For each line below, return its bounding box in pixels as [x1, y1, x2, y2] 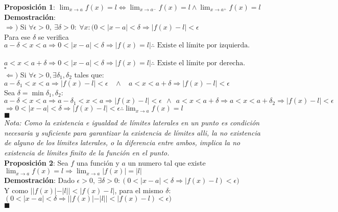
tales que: [74, 69, 104, 79]
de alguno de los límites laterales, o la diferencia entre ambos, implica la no [4, 137, 240, 148]
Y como [4, 184, 29, 195]
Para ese [4, 31, 31, 42]
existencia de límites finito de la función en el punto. [4, 147, 170, 157]
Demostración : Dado [4, 175, 75, 185]
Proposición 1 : [4, 2, 55, 12]
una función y [76, 157, 119, 168]
